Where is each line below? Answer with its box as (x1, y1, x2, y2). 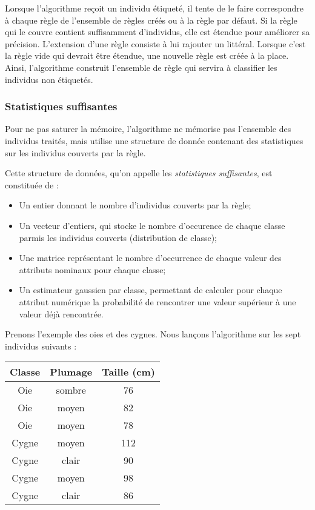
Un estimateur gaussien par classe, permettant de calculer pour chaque (19, 283, 282, 296)
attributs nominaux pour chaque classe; (19, 263, 166, 276)
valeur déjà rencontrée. (19, 307, 104, 320)
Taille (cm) (102, 365, 156, 379)
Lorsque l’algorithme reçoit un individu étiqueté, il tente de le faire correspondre (5, 2, 303, 14)
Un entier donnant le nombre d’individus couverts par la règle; (19, 199, 251, 211)
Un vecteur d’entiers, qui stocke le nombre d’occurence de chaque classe (19, 219, 285, 231)
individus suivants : (5, 339, 77, 352)
